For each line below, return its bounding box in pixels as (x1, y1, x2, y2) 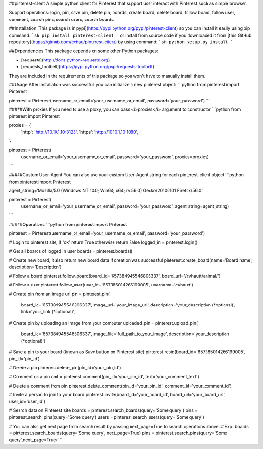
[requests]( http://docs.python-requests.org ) (21, 57, 110, 63)
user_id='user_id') (9, 398, 46, 405)
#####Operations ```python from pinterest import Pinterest (9, 221, 127, 227)
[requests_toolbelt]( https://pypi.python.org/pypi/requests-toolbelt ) (21, 64, 155, 70)
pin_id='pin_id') (9, 356, 40, 362)
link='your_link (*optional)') (21, 309, 76, 315)
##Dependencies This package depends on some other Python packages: (9, 48, 158, 54)
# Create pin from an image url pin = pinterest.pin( (9, 291, 110, 297)
